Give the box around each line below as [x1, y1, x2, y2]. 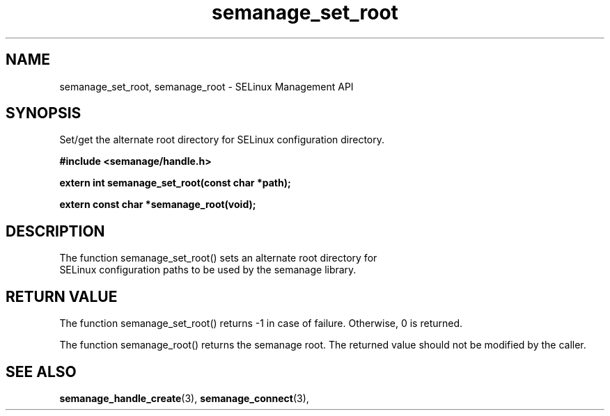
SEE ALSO [6, 362, 77, 381]
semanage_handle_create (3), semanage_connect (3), [59, 392, 309, 404]
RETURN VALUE [6, 287, 118, 305]
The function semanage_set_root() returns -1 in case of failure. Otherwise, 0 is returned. [59, 317, 463, 330]
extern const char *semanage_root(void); [59, 198, 256, 211]
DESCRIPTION [6, 222, 105, 240]
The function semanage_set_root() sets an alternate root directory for [59, 252, 377, 264]
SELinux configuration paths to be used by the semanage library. [59, 264, 357, 276]
